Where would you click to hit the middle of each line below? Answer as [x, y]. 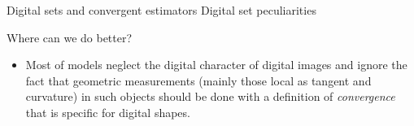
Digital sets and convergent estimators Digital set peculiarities [161, 10]
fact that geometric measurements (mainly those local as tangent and [198, 80]
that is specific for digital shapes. [108, 112]
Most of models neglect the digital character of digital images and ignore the [216, 65]
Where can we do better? [70, 37]
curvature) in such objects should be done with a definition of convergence [210, 96]
